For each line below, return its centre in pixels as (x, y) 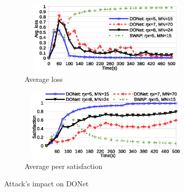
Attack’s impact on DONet (47, 183)
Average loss (44, 79)
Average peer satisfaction (64, 166)
